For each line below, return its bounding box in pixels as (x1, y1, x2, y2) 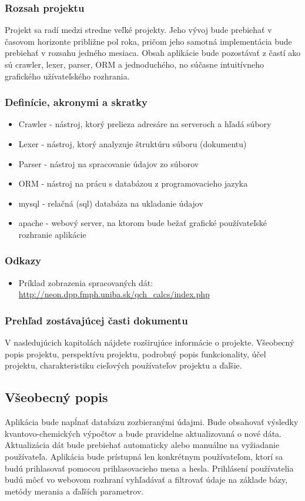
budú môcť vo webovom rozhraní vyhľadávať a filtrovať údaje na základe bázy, (5, 473, 288, 486)
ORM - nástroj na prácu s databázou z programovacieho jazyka (18, 177, 248, 190)
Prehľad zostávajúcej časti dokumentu (5, 313, 188, 327)
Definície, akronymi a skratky (5, 95, 148, 110)
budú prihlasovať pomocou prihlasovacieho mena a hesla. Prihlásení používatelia (5, 462, 294, 474)
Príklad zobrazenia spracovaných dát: (18, 276, 153, 288)
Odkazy (5, 253, 41, 268)
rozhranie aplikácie (18, 228, 86, 240)
